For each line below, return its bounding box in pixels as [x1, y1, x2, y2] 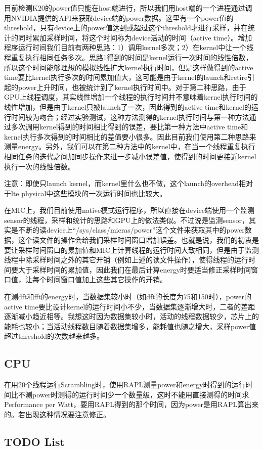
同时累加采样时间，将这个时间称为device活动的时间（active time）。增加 [18, 32, 252, 42]
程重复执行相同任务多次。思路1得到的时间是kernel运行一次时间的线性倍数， [4, 52, 253, 62]
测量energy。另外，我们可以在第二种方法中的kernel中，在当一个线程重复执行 [4, 141, 255, 152]
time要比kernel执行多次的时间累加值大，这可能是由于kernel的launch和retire [4, 72, 248, 82]
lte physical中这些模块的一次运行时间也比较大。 [11, 188, 167, 198]
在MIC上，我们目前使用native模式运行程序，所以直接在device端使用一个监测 [4, 205, 255, 215]
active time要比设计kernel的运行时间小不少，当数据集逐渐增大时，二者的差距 [4, 301, 255, 311]
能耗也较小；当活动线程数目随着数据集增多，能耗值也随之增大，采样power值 [4, 321, 256, 331]
